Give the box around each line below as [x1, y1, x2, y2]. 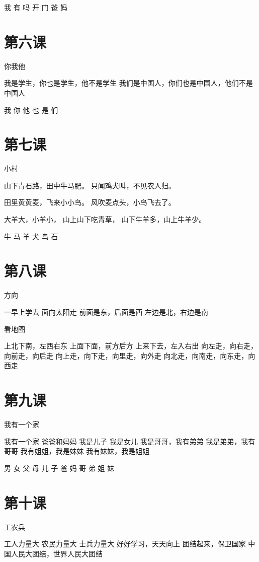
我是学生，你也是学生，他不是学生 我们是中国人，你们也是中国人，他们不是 [4, 78, 253, 88]
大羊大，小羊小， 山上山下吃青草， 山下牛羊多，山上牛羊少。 [4, 214, 206, 224]
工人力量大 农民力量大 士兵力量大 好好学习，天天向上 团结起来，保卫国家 [4, 538, 246, 549]
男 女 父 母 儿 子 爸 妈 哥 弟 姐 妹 [4, 462, 115, 473]
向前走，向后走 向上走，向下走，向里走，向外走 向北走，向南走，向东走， [4, 350, 248, 361]
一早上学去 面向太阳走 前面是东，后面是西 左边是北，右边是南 [4, 306, 208, 317]
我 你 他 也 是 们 [4, 104, 58, 115]
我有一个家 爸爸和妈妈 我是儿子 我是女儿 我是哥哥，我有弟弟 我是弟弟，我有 [4, 436, 255, 446]
